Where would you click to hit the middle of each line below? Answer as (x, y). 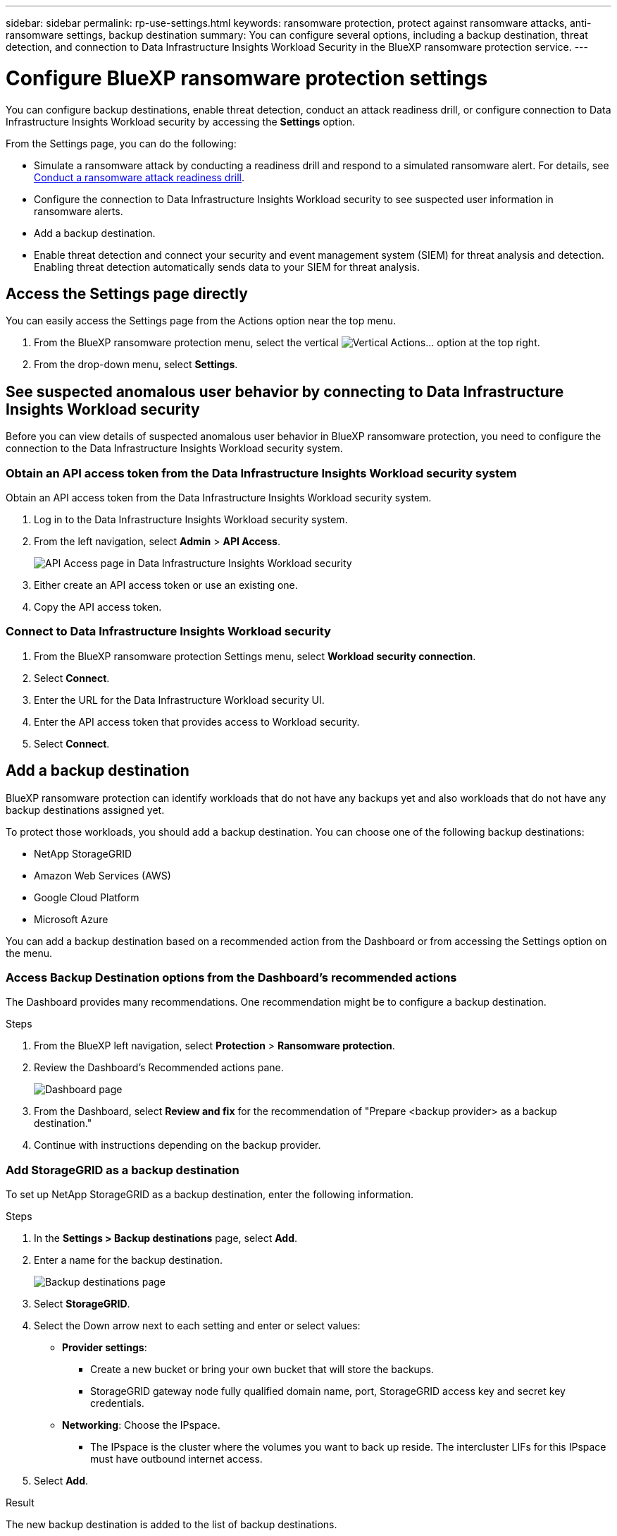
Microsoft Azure (71, 919)
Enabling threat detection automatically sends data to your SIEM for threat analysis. (227, 267)
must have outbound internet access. (176, 1459)
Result (20, 1503)
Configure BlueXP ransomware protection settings (247, 78)
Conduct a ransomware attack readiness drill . (139, 177)
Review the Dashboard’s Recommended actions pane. (159, 1068)
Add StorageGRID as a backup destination (123, 1170)
